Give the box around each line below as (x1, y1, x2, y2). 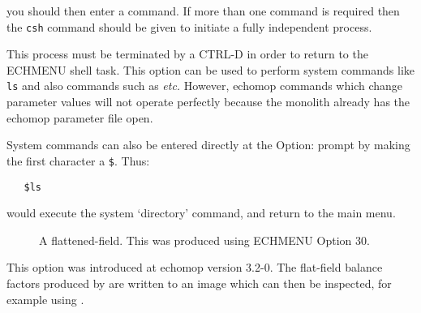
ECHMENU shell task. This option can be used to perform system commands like (6, 61, 415, 78)
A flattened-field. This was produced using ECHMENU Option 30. (39, 231, 370, 248)
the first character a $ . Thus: (6, 152, 150, 169)
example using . (6, 290, 84, 307)
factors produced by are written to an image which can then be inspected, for (6, 274, 392, 291)
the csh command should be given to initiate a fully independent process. (6, 18, 372, 35)
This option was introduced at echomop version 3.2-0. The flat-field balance (6, 259, 383, 276)
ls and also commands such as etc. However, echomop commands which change (6, 77, 403, 94)
